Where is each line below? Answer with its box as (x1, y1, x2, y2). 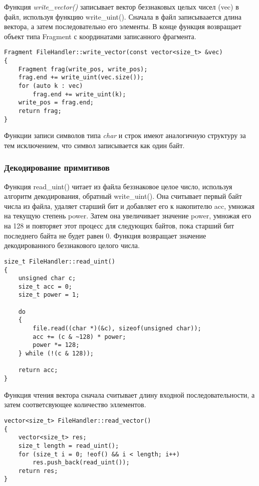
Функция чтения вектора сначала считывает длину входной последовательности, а (4, 389, 255, 400)
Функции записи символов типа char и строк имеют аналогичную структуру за (4, 130, 246, 141)
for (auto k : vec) (18, 82, 83, 89)
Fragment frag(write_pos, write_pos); (18, 65, 148, 73)
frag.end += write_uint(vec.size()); (18, 74, 144, 81)
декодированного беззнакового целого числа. (4, 240, 140, 251)
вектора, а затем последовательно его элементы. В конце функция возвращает (4, 21, 241, 32)
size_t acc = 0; (18, 283, 73, 290)
